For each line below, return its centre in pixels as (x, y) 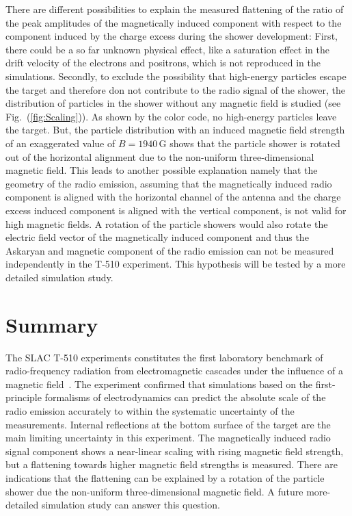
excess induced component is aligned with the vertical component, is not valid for (176, 210)
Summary (52, 324)
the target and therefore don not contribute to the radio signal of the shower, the (176, 89)
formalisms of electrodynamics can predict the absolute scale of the (185, 397)
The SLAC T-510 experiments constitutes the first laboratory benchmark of (164, 357)
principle (24, 397)
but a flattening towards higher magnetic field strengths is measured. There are (172, 464)
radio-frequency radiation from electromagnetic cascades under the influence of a (174, 371)
